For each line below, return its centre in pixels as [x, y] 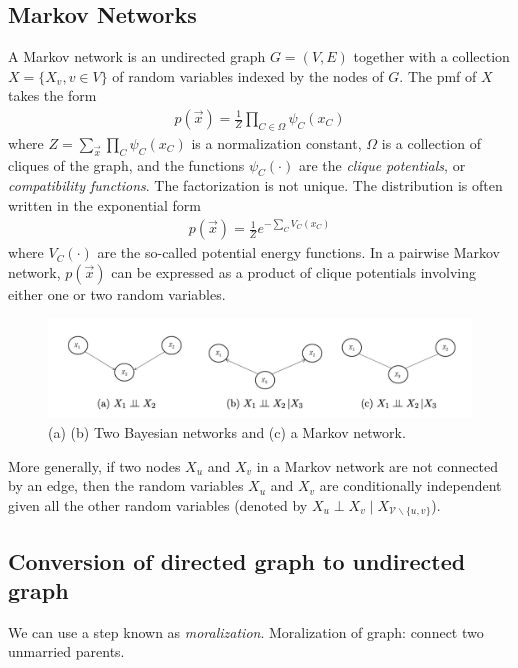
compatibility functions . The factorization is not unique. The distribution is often [255, 185]
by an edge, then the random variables [126, 485]
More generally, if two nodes [94, 465]
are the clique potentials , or [382, 164]
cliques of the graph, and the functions [126, 164]
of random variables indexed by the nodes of [248, 75]
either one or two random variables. [117, 293]
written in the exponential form [104, 205]
